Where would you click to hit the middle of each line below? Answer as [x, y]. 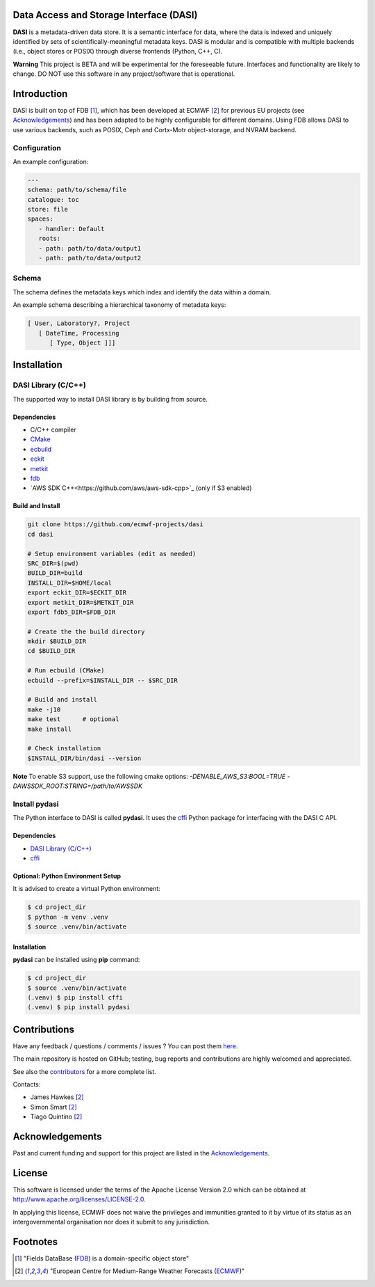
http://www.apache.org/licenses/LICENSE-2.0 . [79, 1199]
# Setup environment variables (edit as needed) [112, 554]
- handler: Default [72, 229]
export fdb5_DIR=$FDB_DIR [72, 612]
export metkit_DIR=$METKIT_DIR [81, 602]
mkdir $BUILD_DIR [57, 641]
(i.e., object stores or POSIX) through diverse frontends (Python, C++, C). [118, 52]
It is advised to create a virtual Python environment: [87, 889]
